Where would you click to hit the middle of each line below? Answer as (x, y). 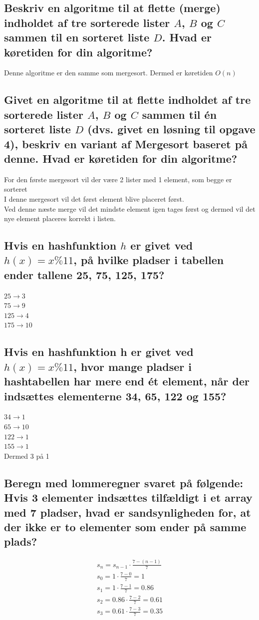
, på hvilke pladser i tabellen (149, 260)
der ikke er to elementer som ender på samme (125, 526)
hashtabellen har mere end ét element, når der (127, 381)
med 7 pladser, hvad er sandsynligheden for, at (128, 512)
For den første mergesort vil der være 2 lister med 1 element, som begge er (118, 179)
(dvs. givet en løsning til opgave (171, 129)
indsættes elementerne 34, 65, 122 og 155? (115, 396)
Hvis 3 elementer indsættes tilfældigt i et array (128, 497)
